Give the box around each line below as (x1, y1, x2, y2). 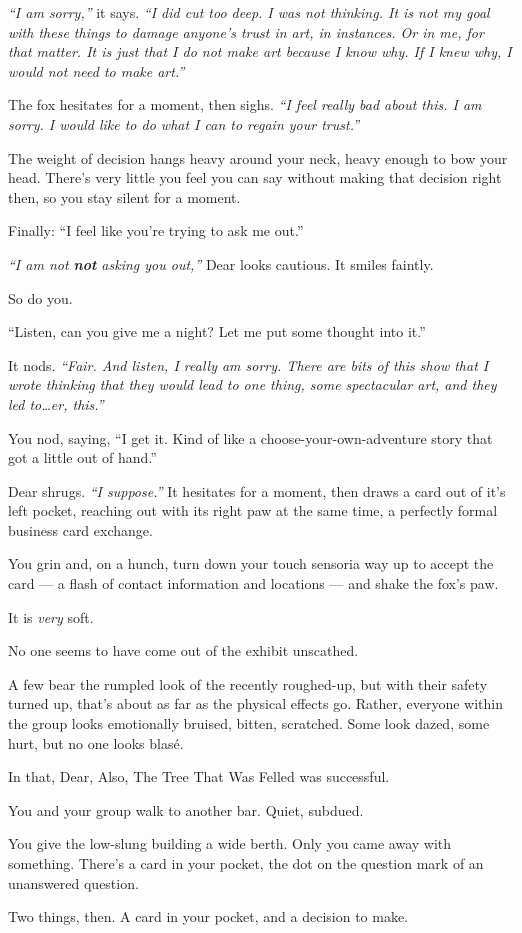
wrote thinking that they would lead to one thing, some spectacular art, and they (8, 374, 497, 395)
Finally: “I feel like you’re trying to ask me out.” (8, 220, 304, 241)
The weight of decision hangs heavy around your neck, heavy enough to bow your (8, 147, 508, 168)
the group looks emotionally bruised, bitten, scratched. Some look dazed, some (8, 713, 490, 734)
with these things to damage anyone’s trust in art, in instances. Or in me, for (8, 21, 484, 42)
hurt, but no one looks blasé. (8, 732, 184, 753)
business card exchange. (8, 519, 153, 540)
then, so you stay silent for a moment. (8, 186, 241, 207)
